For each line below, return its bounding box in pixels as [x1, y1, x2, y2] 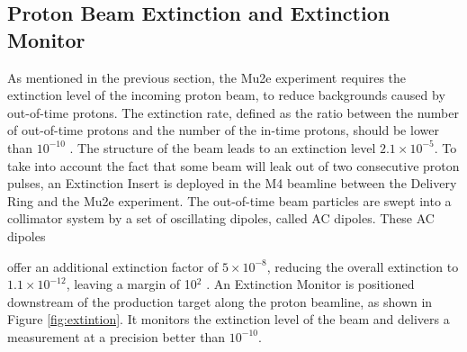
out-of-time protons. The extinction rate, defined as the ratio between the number [7, 103, 459, 122]
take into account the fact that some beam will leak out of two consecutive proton [7, 156, 460, 175]
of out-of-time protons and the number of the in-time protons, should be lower [7, 121, 439, 140]
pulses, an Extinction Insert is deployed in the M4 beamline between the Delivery [7, 174, 457, 193]
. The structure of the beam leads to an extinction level [69, 138, 376, 157]
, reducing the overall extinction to [266, 257, 459, 275]
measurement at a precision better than [7, 327, 226, 346]
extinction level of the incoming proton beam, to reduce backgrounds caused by [7, 86, 445, 104]
